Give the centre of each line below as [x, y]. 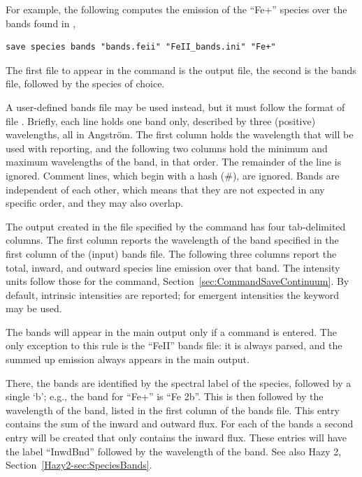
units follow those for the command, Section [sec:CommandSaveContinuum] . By [178, 281]
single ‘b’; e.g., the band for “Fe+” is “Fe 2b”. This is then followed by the [165, 396]
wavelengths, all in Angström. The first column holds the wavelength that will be [180, 134]
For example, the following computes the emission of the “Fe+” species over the [176, 9]
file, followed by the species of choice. [85, 83]
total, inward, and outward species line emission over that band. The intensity [173, 267]
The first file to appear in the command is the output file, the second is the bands [181, 69]
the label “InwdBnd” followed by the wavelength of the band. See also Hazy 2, [174, 451]
